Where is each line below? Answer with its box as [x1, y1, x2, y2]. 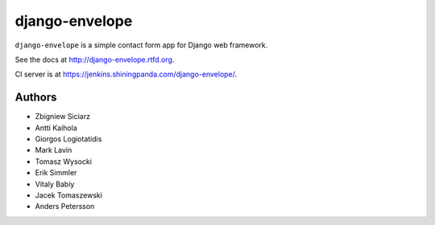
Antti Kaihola [35, 123, 78, 133]
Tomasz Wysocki [35, 157, 93, 166]
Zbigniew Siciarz [35, 112, 90, 121]
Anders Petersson [35, 202, 95, 211]
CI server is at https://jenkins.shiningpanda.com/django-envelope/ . [14, 69, 238, 80]
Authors [14, 91, 57, 104]
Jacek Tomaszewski [35, 190, 102, 200]
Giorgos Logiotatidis [35, 134, 102, 144]
